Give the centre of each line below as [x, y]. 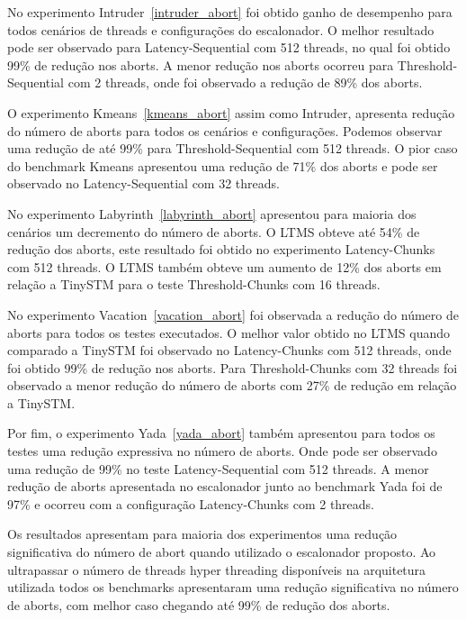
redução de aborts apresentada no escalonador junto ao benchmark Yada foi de [225, 486]
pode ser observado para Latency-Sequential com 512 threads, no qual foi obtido [229, 47]
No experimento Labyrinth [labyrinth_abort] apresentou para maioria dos [212, 213]
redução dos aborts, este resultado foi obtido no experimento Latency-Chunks [221, 249]
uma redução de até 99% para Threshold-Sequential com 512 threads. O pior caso [233, 148]
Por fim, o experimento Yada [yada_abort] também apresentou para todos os [221, 433]
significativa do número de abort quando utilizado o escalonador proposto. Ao [222, 552]
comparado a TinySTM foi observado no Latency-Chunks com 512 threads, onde [229, 350]
